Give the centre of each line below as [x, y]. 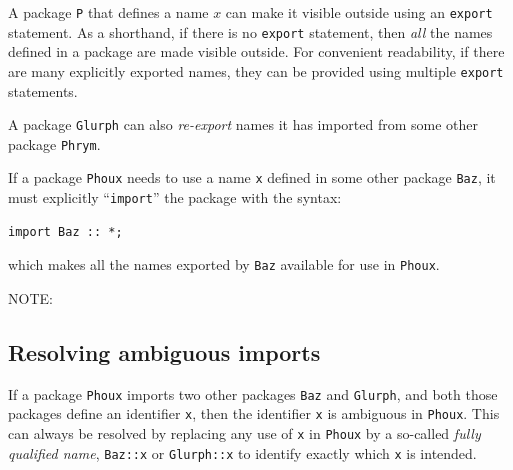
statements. [43, 90]
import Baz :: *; [65, 231]
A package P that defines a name [108, 12]
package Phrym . [54, 143]
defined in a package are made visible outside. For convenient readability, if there [256, 51]
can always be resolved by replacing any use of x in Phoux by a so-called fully [244, 433]
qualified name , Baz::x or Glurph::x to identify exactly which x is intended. [242, 452]
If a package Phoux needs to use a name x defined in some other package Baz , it [252, 177]
